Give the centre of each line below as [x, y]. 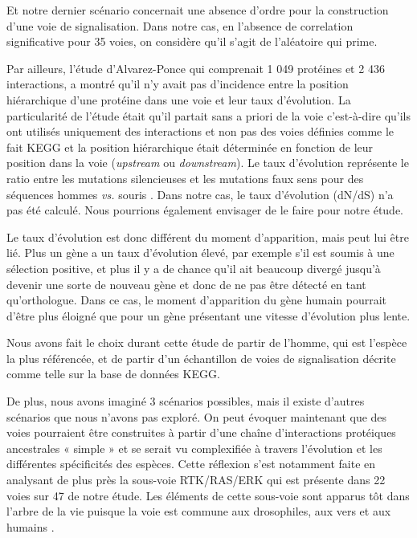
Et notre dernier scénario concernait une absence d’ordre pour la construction [198, 10]
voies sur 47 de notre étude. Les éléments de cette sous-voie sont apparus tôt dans [208, 495]
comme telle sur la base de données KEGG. [113, 374]
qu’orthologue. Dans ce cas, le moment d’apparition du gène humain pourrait [197, 300]
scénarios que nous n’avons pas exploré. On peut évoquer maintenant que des [197, 416]
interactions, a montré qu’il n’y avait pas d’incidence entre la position [178, 84]
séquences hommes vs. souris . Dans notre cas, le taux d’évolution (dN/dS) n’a [200, 194]
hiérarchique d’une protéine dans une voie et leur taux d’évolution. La [179, 99]
